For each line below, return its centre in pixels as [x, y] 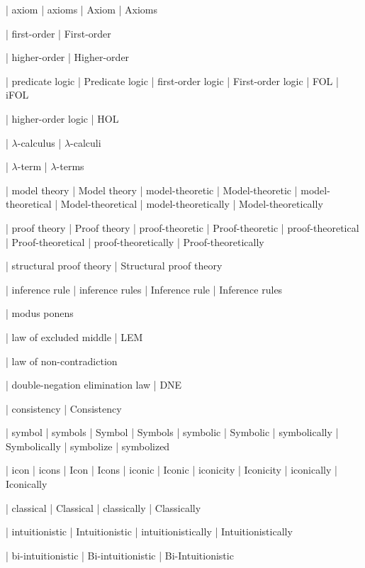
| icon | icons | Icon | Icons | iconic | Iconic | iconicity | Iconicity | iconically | [172, 470]
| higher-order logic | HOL [62, 118]
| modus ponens [40, 313]
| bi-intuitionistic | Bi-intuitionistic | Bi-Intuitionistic [120, 555]
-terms [70, 166]
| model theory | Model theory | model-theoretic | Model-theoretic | [152, 190]
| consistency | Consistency [64, 408]
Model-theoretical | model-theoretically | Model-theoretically [192, 204]
